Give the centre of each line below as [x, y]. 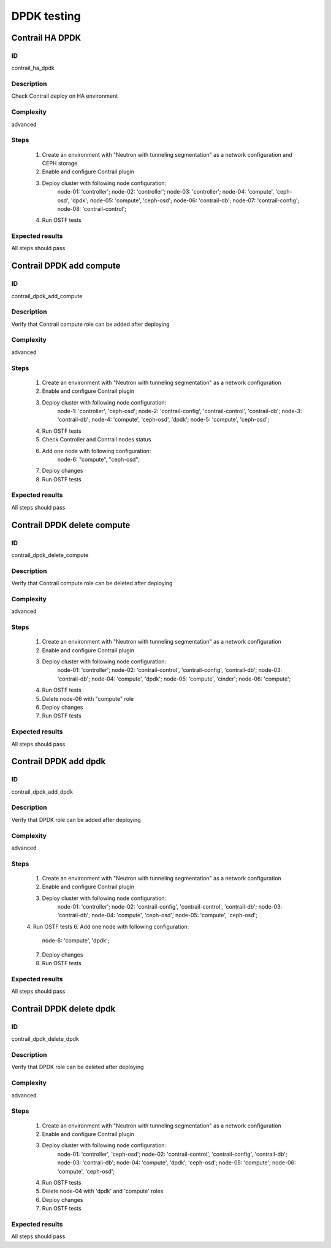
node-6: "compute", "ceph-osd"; [99, 459]
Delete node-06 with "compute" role [88, 698]
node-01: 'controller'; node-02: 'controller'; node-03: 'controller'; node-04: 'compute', [166, 192]
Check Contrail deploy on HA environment [65, 96]
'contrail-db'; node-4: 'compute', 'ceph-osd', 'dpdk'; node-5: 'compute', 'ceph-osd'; [163, 420]
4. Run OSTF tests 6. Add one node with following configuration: [108, 926]
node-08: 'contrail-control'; [92, 208]
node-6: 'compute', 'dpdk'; [76, 941]
